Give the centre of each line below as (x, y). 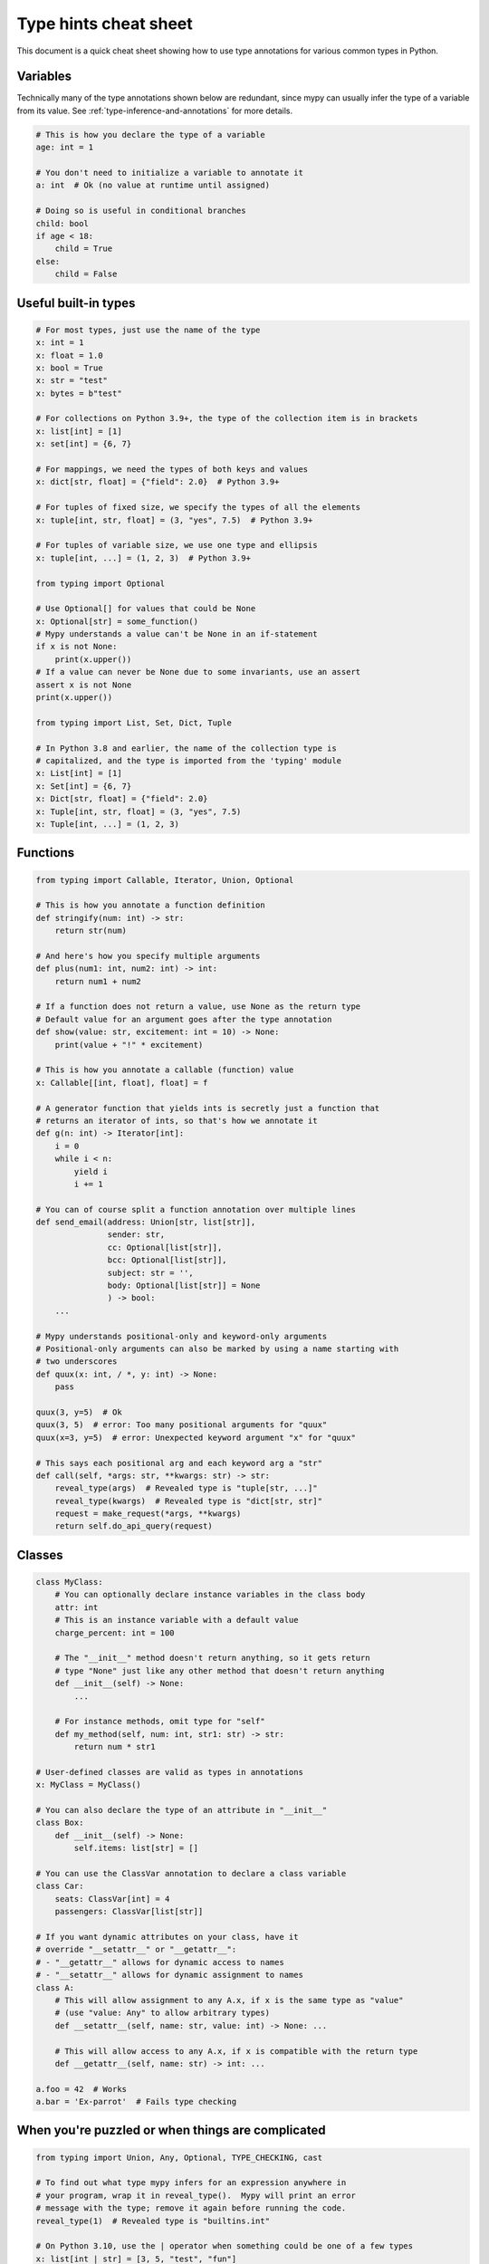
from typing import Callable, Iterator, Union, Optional (165, 880)
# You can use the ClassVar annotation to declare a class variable (191, 1874)
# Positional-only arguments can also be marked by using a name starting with (217, 1349)
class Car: (60, 1886)
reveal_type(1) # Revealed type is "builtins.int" (153, 2221)
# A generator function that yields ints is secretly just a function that (208, 1108)
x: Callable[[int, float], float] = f (122, 1083)
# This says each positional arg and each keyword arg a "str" (179, 1463)
